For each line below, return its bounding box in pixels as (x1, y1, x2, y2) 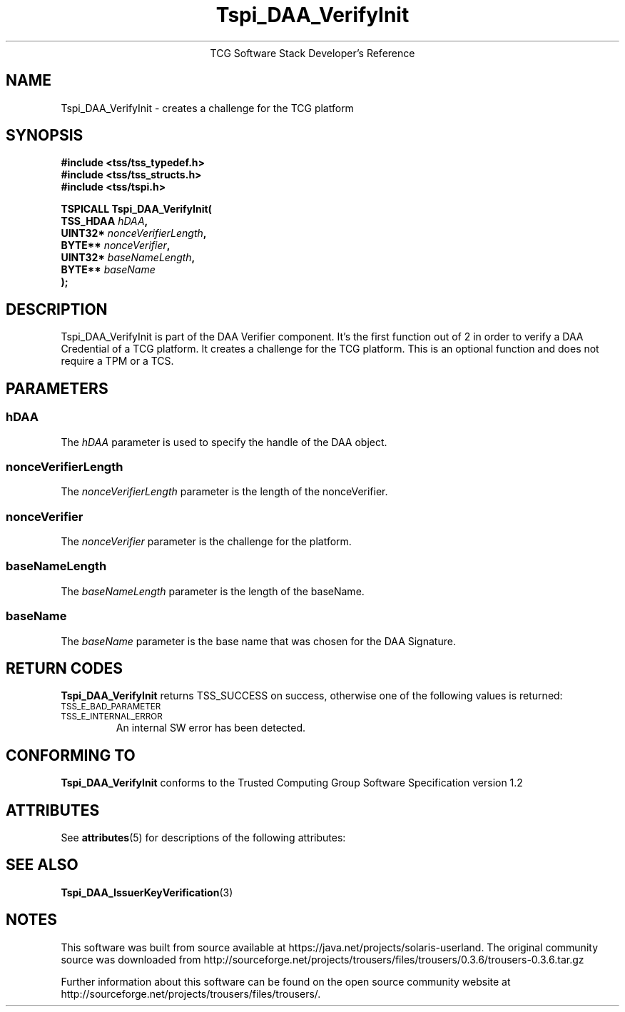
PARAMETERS (6, 379, 108, 398)
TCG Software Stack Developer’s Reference (210, 46, 415, 59)
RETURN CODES (6, 659, 123, 677)
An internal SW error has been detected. (116, 722, 306, 734)
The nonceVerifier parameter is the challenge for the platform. (61, 535, 352, 547)
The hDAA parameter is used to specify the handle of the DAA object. (61, 435, 387, 448)
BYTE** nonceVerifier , (61, 239, 171, 252)
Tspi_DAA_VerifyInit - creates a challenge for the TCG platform (61, 101, 354, 114)
